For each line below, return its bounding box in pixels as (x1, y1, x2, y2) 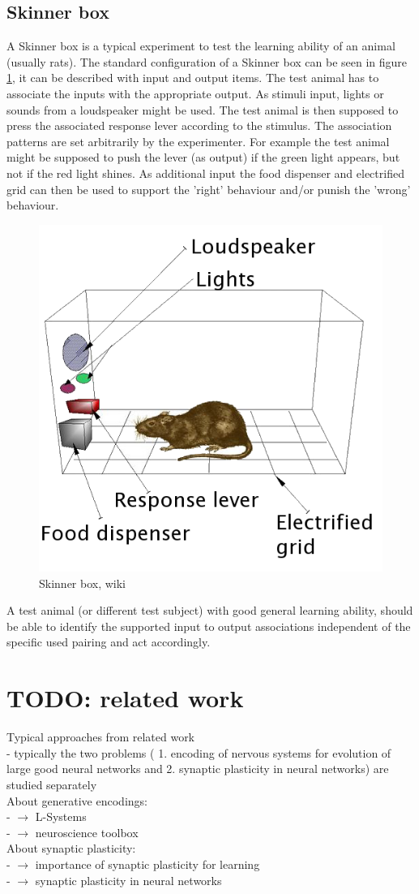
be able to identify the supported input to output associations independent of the (6, 617, 411, 634)
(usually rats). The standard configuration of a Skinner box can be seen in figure (6, 53, 408, 70)
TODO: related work (6, 681, 244, 715)
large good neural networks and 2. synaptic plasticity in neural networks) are (6, 760, 389, 777)
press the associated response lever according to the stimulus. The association (6, 117, 392, 134)
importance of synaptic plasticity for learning (35, 855, 260, 872)
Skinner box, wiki (39, 574, 126, 591)
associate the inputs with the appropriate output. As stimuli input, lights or (6, 84, 384, 101)
